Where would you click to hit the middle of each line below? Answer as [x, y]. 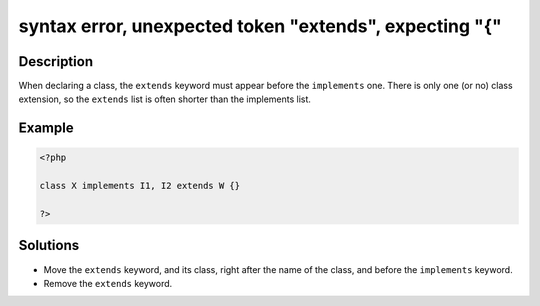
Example [46, 128]
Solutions [49, 245]
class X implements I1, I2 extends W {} [139, 186]
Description [56, 61]
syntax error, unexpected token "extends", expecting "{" [260, 26]
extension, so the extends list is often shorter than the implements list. [165, 99]
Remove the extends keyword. [108, 283]
